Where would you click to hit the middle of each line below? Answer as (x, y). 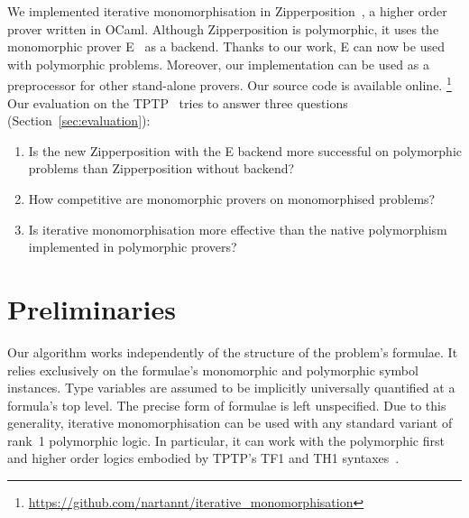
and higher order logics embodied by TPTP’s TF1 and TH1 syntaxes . (203, 458)
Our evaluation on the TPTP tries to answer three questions (178, 102)
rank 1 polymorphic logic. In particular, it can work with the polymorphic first (226, 440)
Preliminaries (92, 308)
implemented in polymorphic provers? (133, 247)
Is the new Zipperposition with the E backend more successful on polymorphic (245, 150)
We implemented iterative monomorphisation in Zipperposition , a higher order (227, 11)
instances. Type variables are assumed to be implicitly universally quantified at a (231, 388)
